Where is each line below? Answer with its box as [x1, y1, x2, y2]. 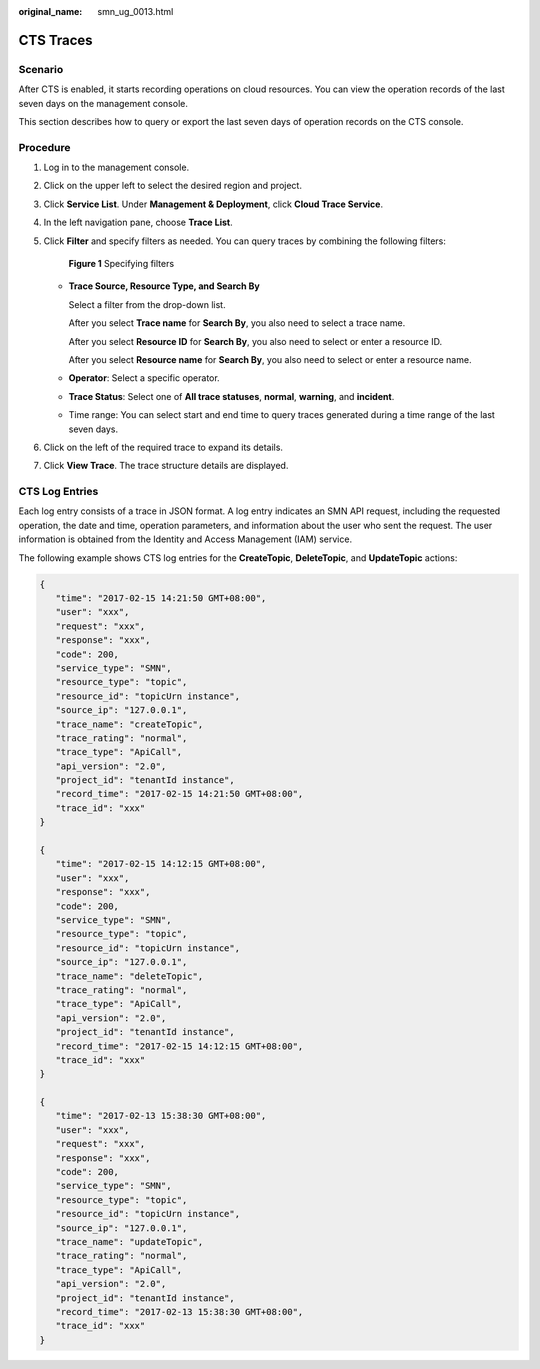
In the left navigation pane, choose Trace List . [43, 216, 234, 229]
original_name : [18, 6, 83, 17]
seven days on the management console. [18, 97, 189, 109]
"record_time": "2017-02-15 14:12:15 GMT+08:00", [55, 1040, 304, 1052]
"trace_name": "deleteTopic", [55, 970, 204, 982]
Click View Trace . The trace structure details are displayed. [43, 460, 289, 472]
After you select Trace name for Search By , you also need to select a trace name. [68, 317, 406, 329]
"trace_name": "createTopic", [55, 718, 204, 730]
